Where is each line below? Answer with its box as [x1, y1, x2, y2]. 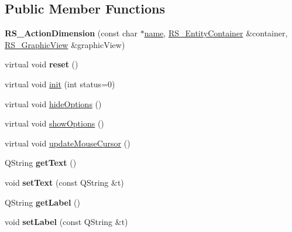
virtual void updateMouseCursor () [5, 137, 130, 149]
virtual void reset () [5, 58, 78, 70]
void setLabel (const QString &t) [5, 216, 128, 228]
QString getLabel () [5, 196, 80, 208]
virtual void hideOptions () [5, 97, 102, 110]
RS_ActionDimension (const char [5, 27, 138, 39]
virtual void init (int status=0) [5, 77, 115, 90]
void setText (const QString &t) [5, 176, 124, 188]
